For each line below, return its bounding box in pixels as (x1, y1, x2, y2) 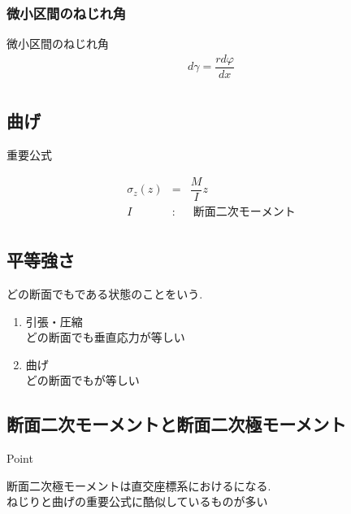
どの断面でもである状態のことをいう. (6, 285, 203, 303)
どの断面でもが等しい (25, 372, 140, 389)
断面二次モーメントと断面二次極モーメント (6, 412, 347, 437)
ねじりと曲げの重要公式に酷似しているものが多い (6, 493, 268, 510)
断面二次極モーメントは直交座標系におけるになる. (6, 477, 271, 494)
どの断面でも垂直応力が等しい (25, 329, 185, 346)
